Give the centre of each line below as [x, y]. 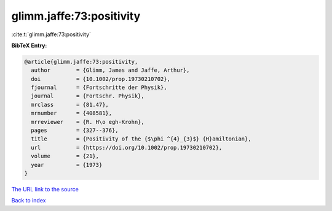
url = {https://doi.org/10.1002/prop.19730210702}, [127, 148]
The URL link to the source [45, 189]
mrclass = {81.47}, [70, 105]
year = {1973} [67, 165]
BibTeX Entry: [29, 45]
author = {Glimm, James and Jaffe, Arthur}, [110, 70]
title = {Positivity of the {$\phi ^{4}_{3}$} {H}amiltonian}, [141, 139]
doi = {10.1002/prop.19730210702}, [101, 79]
